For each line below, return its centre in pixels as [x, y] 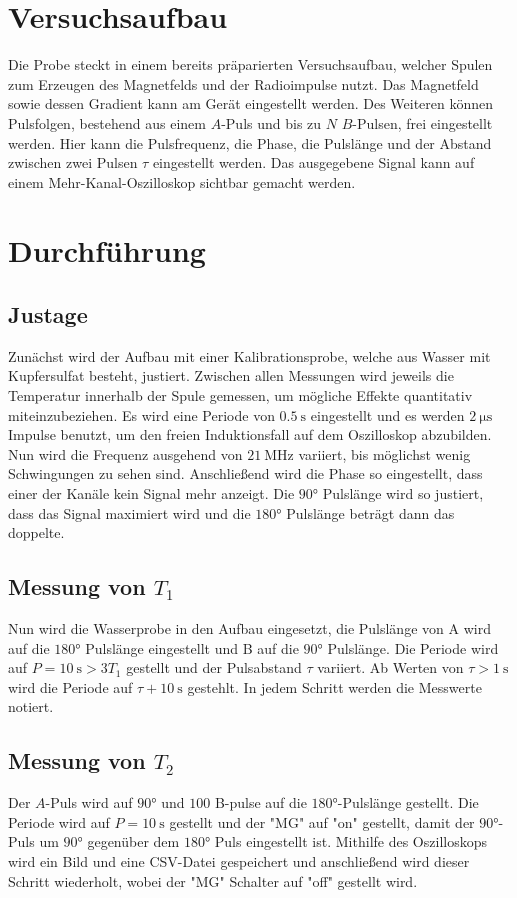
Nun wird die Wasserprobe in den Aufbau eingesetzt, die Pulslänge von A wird [249, 628]
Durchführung [107, 250]
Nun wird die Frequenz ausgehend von [125, 453]
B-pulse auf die [260, 802]
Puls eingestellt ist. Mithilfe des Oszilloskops [350, 841]
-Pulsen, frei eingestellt [422, 122]
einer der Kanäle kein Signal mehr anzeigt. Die [151, 493]
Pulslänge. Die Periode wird [413, 647]
